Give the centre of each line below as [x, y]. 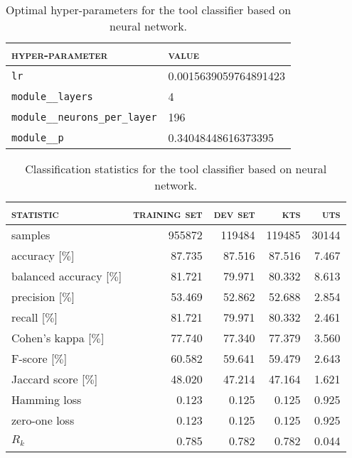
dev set [234, 213]
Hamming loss [47, 399]
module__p [38, 137]
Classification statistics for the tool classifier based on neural [176, 169]
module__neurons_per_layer [84, 117]
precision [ [37, 296]
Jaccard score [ [48, 379]
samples [31, 235]
